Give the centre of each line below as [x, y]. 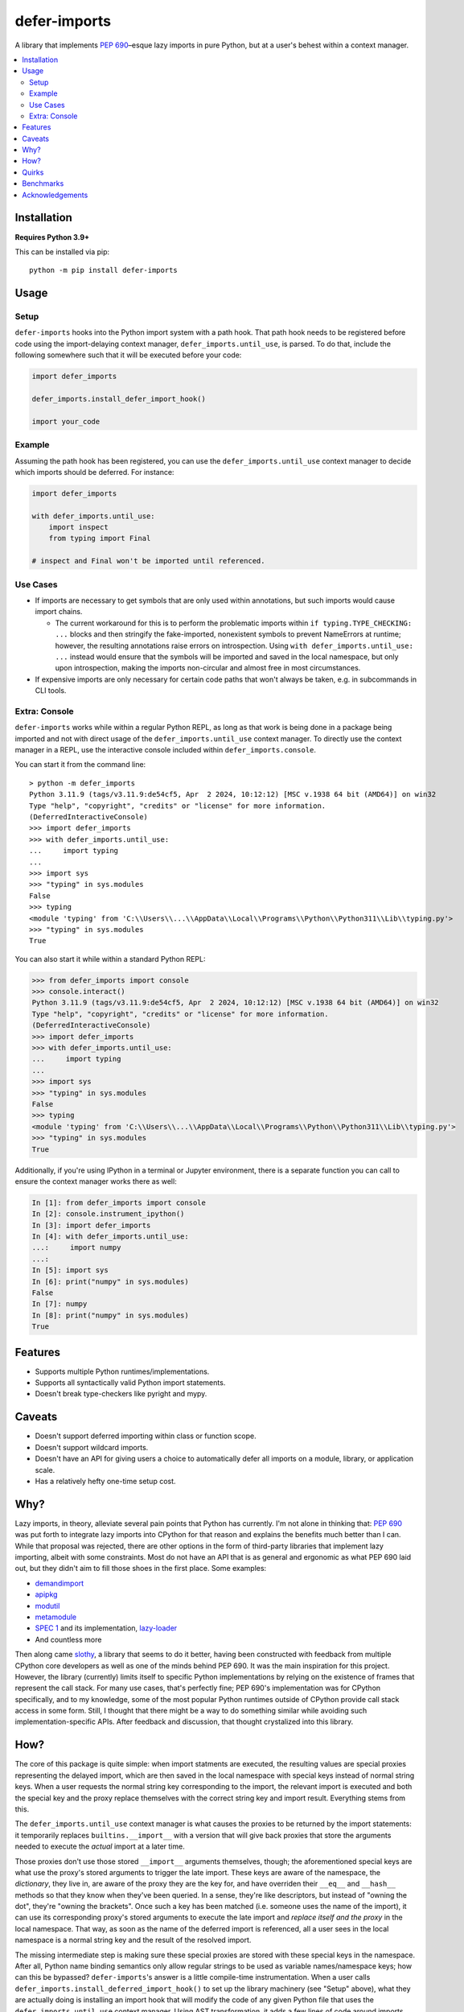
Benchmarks [43, 183]
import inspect [78, 528]
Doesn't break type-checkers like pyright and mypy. [121, 1394]
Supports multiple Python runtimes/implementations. [122, 1371]
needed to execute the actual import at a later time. [100, 1846]
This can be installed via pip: [62, 251]
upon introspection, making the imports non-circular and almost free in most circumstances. [208, 668]
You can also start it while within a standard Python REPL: [110, 959]
